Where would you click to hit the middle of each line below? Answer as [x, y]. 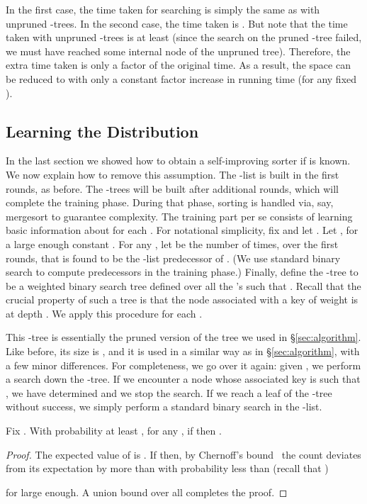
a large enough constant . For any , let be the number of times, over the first [172, 243]
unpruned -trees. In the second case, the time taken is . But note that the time [177, 23]
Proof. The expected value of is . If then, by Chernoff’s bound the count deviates [183, 454]
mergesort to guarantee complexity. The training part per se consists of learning [179, 216]
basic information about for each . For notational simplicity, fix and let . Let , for [182, 230]
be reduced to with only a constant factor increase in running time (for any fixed [181, 78]
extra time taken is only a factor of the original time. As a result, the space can [178, 65]
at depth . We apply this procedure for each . [104, 313]
